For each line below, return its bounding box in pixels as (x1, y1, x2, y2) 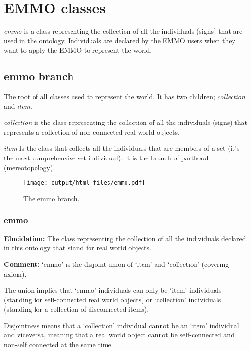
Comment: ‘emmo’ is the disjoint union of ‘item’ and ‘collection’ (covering (4, 259, 229, 269)
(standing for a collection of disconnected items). (4, 304, 149, 314)
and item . (4, 101, 32, 111)
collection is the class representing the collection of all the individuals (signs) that (4, 117, 248, 127)
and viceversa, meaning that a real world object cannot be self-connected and (4, 330, 234, 340)
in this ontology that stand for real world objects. (4, 243, 151, 253)
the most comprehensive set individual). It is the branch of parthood (4, 153, 209, 163)
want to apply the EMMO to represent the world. (4, 45, 152, 55)
